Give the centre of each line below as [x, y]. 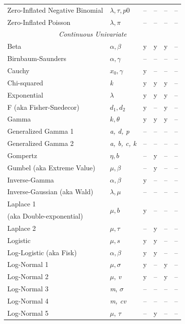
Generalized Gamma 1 [41, 131]
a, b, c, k [123, 143]
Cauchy [18, 70]
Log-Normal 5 [28, 313]
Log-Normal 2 [28, 276]
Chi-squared [25, 82]
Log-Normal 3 [28, 289]
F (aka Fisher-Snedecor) [43, 107]
